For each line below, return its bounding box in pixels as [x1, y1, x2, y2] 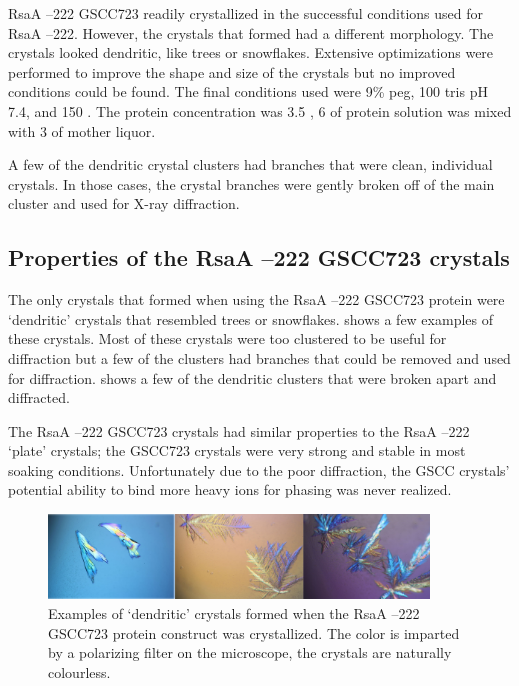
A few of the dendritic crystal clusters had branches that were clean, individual [8, 154, 493, 175]
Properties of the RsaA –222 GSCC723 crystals [8, 242, 510, 273]
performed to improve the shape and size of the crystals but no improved [8, 61, 456, 82]
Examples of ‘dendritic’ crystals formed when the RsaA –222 [48, 603, 420, 623]
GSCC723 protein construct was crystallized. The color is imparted [48, 622, 460, 643]
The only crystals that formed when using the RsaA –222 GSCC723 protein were [8, 289, 505, 310]
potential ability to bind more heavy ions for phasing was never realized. [8, 479, 452, 500]
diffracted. [8, 387, 70, 408]
